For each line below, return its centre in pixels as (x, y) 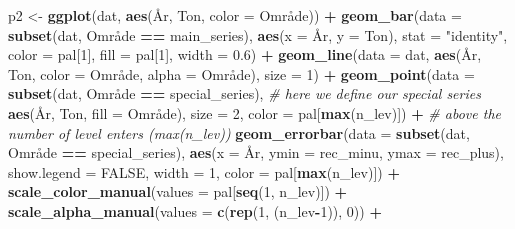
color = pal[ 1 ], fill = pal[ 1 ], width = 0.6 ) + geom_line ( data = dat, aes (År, (245, 54)
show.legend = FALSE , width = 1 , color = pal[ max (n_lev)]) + (204, 171)
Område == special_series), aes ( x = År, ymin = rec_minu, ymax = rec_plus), (256, 152)
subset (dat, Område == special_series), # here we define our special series (244, 93)
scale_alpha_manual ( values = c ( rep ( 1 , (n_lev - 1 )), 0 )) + (195, 210)
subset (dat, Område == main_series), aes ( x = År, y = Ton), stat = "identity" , (258, 34)
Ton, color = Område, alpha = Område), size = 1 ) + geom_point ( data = (241, 73)
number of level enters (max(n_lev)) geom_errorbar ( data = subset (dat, (239, 132)
